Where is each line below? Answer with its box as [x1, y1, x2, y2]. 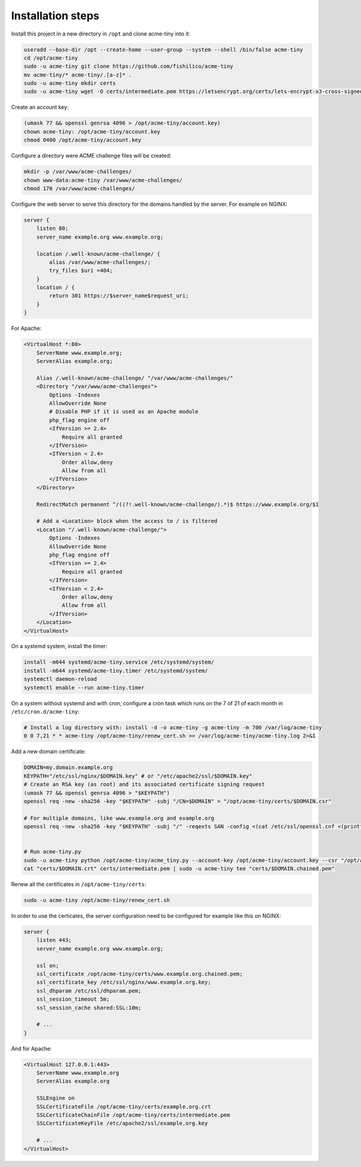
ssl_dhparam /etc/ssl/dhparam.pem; [36, 987, 141, 994]
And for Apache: [11, 1045, 52, 1052]
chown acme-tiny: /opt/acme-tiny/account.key [23, 128, 161, 135]
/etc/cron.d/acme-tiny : [11, 708, 80, 716]
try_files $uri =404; [49, 267, 113, 274]
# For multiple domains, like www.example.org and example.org [23, 814, 215, 822]
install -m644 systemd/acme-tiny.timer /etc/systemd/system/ [23, 667, 208, 674]
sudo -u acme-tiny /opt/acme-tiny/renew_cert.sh [23, 897, 170, 904]
